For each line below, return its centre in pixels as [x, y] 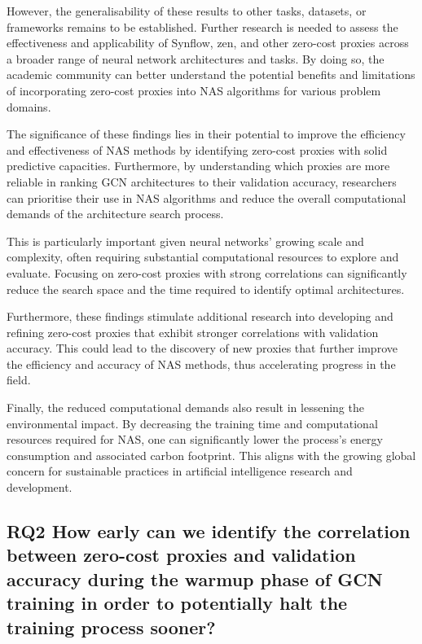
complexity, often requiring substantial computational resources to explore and [203, 257]
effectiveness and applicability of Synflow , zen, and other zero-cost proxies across [208, 43]
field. [19, 380]
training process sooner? [111, 626]
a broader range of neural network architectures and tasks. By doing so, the [196, 58]
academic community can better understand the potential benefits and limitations [211, 74]
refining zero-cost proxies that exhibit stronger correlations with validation [193, 332]
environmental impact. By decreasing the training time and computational [192, 423]
